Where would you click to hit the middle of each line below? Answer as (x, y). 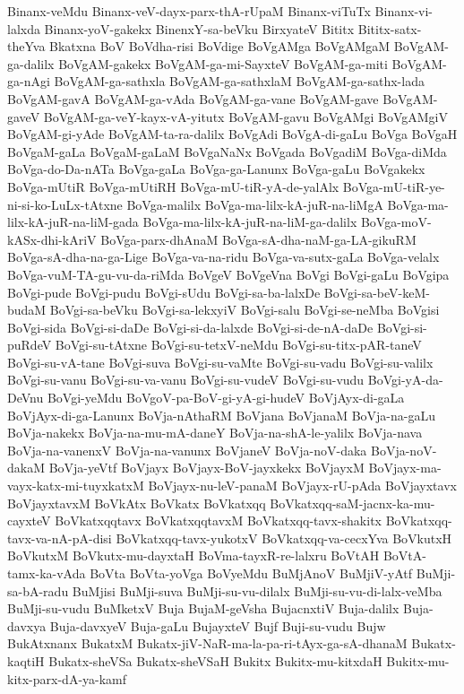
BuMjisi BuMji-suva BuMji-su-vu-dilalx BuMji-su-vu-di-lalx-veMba (257, 590)
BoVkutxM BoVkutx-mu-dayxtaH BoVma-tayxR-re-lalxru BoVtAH (193, 555)
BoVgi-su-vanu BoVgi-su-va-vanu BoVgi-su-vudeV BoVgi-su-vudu (186, 380)
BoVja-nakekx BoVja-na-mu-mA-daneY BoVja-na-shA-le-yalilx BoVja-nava (215, 433)
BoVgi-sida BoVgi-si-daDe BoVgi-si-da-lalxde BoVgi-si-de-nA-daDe (190, 327)
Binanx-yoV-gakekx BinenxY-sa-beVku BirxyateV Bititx (199, 28)
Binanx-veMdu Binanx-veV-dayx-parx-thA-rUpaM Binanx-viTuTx (189, 11)
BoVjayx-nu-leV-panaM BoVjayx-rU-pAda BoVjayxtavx (302, 486)
